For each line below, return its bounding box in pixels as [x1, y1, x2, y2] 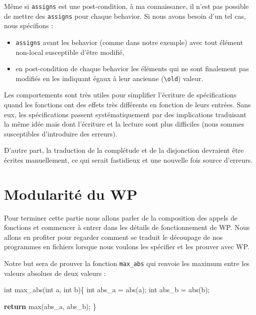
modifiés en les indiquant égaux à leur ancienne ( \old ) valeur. [15, 73, 204, 83]
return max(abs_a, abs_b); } [4, 301, 96, 311]
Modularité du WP [4, 183, 137, 204]
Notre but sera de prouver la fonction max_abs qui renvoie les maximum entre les [4, 258, 250, 269]
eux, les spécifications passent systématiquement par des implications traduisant [4, 109, 247, 119]
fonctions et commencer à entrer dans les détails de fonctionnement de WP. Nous [4, 222, 250, 232]
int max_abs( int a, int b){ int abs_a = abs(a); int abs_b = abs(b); [4, 284, 210, 295]
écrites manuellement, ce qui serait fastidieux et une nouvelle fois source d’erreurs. [4, 154, 253, 165]
